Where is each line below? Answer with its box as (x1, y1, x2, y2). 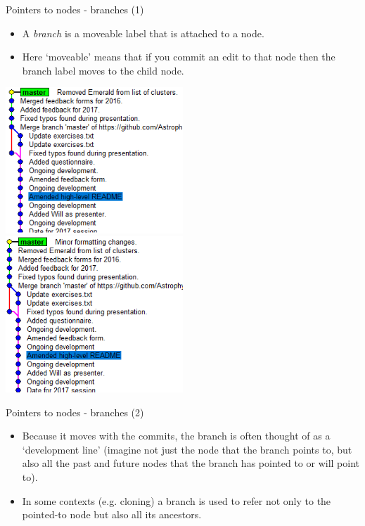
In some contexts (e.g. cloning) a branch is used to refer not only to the (22, 493, 331, 508)
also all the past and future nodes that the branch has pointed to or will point (22, 456, 359, 470)
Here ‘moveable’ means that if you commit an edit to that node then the (22, 49, 335, 64)
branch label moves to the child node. (22, 63, 184, 77)
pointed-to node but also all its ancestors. (22, 507, 202, 522)
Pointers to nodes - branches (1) (6, 2, 144, 16)
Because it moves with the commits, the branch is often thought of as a (22, 428, 331, 443)
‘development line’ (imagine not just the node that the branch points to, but (22, 442, 352, 456)
